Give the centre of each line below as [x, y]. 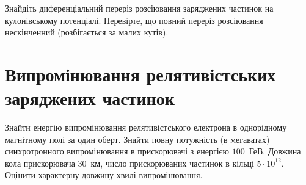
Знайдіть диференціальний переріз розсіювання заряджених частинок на [139, 8]
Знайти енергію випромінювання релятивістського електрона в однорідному [146, 127]
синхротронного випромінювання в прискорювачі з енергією [117, 151]
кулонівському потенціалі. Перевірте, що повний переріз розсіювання [134, 20]
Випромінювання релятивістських [140, 74]
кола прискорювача [40, 163]
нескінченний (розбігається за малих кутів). [87, 32]
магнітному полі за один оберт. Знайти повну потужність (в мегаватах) [137, 139]
